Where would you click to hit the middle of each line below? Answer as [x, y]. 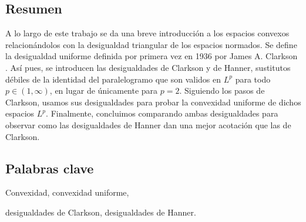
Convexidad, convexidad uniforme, [67, 192]
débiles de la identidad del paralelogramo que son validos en [113, 79]
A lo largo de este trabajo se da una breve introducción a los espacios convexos [147, 33]
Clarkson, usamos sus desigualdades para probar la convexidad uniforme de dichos [153, 102]
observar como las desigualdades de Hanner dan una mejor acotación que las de [148, 124]
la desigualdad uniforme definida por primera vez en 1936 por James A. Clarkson [152, 56]
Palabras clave [50, 168]
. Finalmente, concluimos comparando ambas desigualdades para [162, 113]
